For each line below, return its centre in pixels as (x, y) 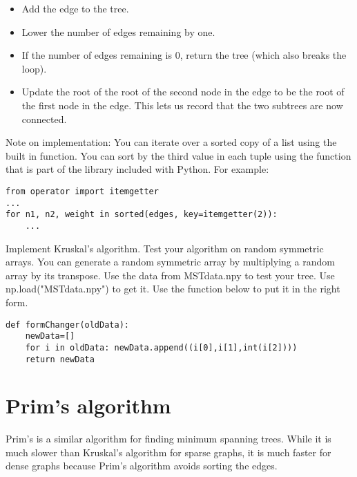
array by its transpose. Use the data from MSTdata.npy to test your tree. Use (170, 275)
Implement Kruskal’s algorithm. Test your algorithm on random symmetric (165, 248)
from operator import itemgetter (82, 191)
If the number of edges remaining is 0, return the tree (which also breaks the (184, 55)
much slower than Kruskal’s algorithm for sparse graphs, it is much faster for (168, 452)
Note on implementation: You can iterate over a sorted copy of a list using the (171, 142)
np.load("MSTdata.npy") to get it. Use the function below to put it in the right (173, 289)
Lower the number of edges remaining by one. (118, 31)
